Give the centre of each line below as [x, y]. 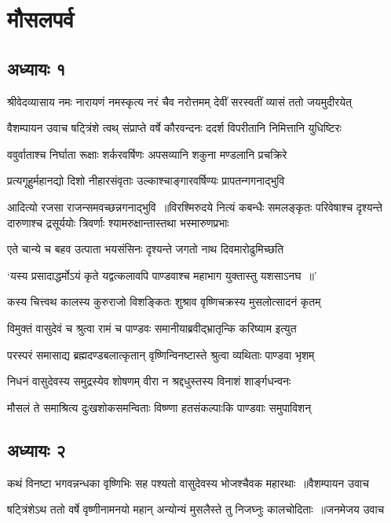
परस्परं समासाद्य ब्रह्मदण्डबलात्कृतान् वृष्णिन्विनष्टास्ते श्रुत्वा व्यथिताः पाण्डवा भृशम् [161, 354]
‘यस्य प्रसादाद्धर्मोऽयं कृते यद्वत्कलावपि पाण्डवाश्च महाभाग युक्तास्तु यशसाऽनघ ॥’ [162, 275]
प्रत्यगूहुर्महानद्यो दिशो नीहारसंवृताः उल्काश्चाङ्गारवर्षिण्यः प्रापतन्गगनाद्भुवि [146, 180]
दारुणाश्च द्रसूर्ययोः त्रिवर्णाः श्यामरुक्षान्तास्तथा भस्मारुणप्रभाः [118, 222]
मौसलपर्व [41, 18]
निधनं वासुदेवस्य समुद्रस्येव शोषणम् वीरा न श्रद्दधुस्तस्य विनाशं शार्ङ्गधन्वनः [149, 381]
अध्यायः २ [37, 449]
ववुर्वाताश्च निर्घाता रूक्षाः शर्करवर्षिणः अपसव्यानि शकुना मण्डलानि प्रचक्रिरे [147, 154]
